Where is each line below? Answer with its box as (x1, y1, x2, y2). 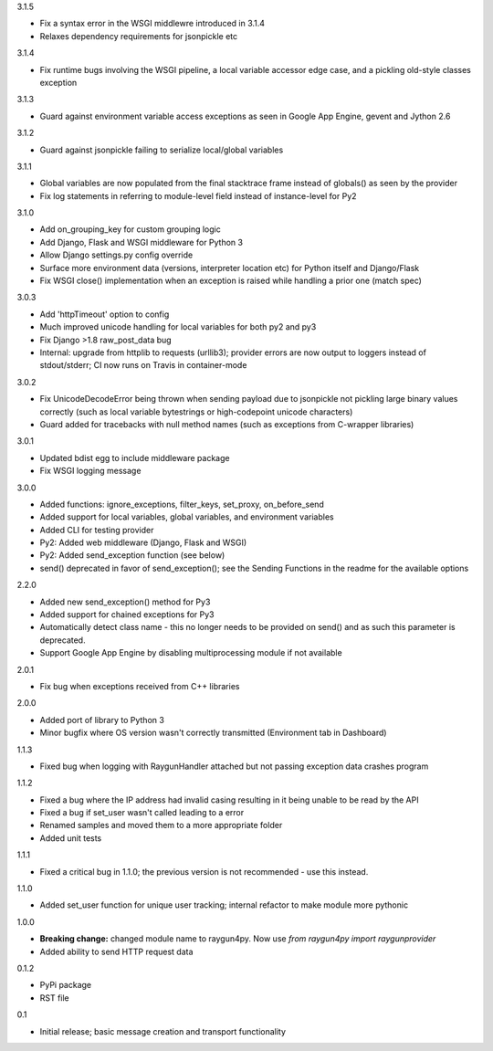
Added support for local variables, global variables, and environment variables (39, 511, 334, 522)
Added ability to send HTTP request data (39, 946, 194, 957)
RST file (39, 992, 70, 1004)
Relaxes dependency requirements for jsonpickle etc (39, 30, 237, 41)
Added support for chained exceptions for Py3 (39, 609, 215, 620)
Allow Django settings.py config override (39, 249, 194, 260)
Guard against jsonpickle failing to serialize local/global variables (39, 144, 284, 155)
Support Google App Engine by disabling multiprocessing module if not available (39, 647, 342, 658)
